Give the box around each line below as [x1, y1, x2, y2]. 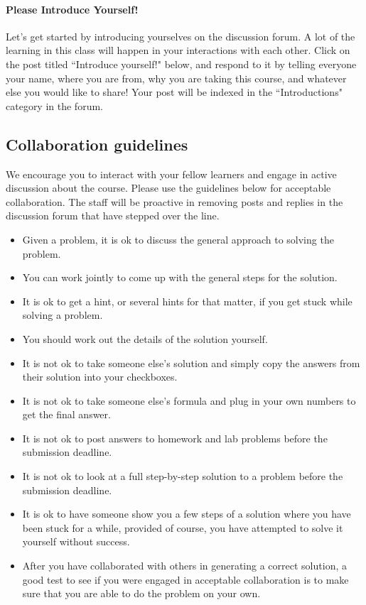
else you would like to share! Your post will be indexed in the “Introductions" [6, 85, 343, 99]
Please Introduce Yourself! [6, 1, 139, 16]
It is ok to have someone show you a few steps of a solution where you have [22, 506, 351, 521]
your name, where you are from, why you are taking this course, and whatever [6, 70, 347, 85]
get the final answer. [22, 407, 111, 422]
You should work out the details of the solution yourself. [22, 331, 268, 346]
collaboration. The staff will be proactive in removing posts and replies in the [6, 194, 343, 209]
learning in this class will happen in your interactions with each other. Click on [6, 43, 350, 58]
